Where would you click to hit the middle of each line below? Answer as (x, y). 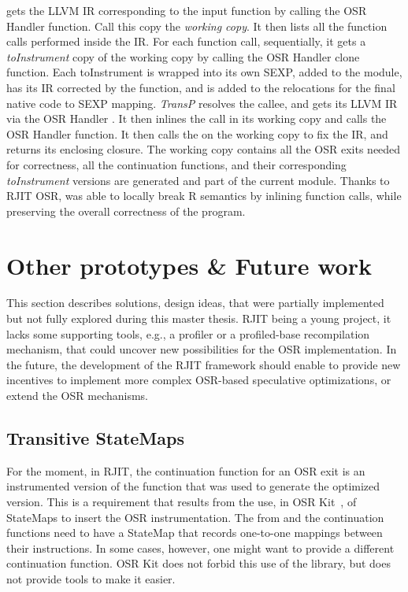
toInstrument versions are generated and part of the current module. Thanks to (198, 180)
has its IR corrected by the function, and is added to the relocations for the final (201, 87)
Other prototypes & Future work (189, 265)
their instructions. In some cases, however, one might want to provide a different (200, 548)
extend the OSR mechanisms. (77, 395)
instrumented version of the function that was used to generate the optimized (193, 486)
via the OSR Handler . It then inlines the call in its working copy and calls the (197, 118)
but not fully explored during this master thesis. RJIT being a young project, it (199, 318)
